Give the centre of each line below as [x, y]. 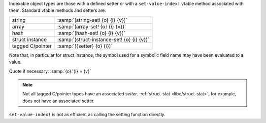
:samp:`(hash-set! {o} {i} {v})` [91, 33]
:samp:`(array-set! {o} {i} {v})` [92, 26]
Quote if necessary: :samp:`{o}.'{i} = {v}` [50, 71]
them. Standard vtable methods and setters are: [58, 10]
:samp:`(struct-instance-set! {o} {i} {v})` [103, 40]
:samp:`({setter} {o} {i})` [85, 46]
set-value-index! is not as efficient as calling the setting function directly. [87, 115]
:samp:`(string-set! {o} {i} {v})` [92, 20]
